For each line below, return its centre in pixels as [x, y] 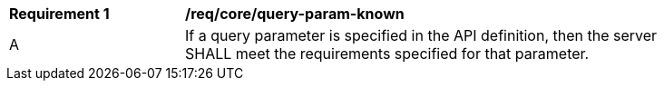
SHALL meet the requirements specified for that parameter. [387, 54]
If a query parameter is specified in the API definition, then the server [421, 35]
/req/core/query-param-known [295, 14]
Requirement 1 [59, 14]
